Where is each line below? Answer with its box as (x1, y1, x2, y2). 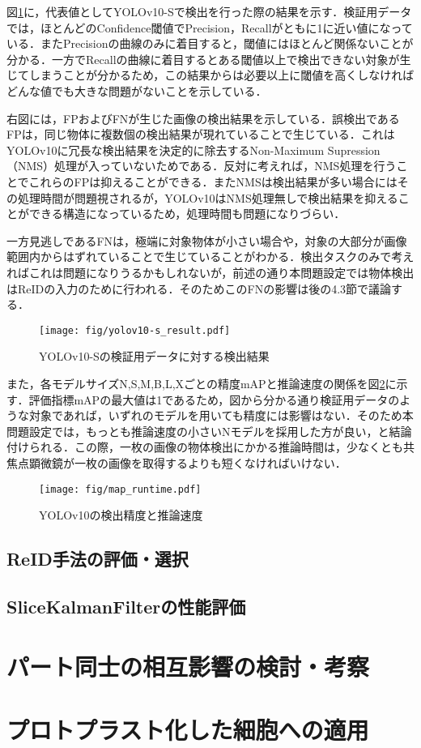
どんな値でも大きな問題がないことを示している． (6, 82, 267, 99)
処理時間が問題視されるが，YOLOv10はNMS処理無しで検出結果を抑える (17, 189, 398, 206)
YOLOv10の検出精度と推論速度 (39, 507, 203, 524)
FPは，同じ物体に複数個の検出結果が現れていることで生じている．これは (6, 126, 395, 143)
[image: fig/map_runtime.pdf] (39, 483, 202, 495)
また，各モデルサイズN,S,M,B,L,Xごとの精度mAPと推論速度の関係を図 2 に (6, 374, 397, 391)
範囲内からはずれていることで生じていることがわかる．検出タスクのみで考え (6, 248, 415, 265)
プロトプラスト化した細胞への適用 (6, 712, 369, 746)
